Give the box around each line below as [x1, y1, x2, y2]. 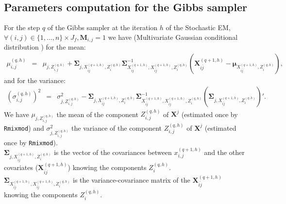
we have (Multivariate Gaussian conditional [108, 32, 238, 42]
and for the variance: [4, 75, 66, 85]
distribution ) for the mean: [4, 42, 86, 52]
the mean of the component [56, 109, 138, 119]
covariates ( [4, 162, 38, 172]
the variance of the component [71, 122, 162, 133]
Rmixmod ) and [4, 122, 44, 133]
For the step [4, 22, 40, 33]
